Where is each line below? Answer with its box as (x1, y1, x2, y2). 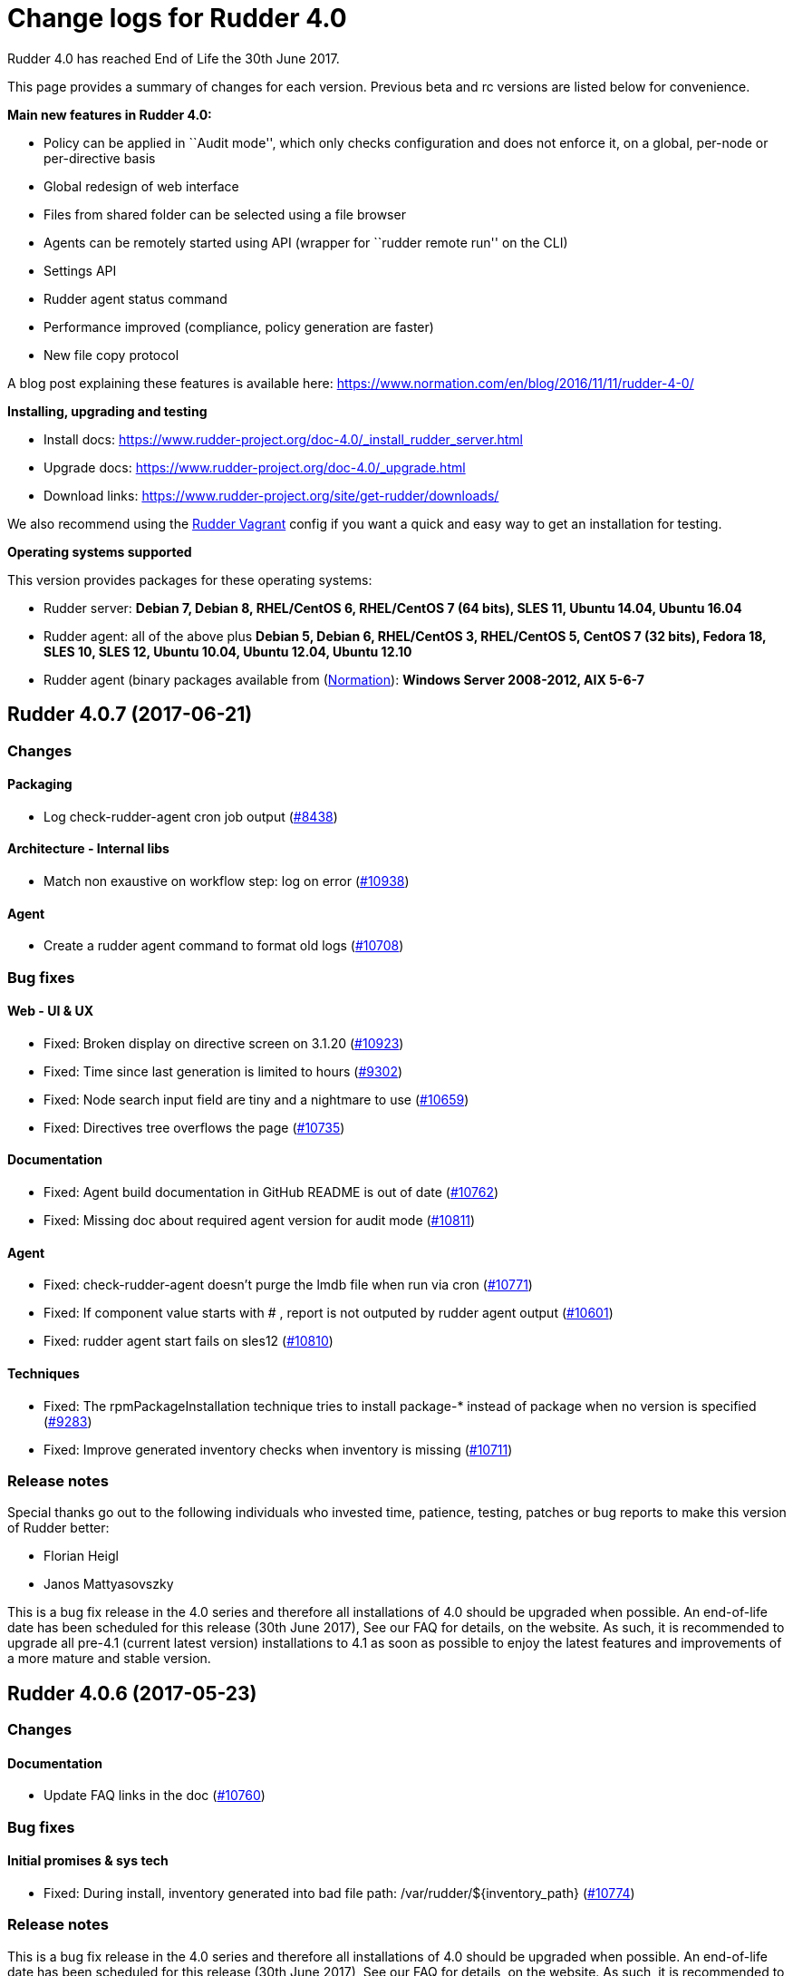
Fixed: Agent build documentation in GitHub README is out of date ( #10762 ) (44, 1184, 499, 1201)
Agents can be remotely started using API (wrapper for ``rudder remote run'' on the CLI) (44, 234, 568, 250)
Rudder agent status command (44, 290, 227, 307)
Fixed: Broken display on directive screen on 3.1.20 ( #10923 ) (44, 1035, 404, 1051)
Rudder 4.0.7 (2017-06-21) (7, 703, 253, 726)
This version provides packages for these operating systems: (7, 571, 372, 588)
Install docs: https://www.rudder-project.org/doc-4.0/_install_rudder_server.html (44, 431, 523, 447)
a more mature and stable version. (7, 1650, 211, 1667)
